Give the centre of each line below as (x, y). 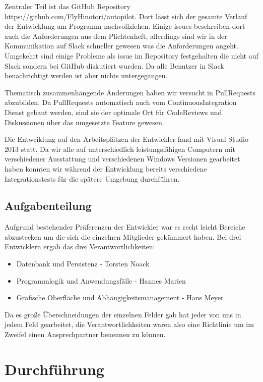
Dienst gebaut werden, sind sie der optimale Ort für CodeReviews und (113, 112)
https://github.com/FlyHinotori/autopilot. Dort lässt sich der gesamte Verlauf (126, 16)
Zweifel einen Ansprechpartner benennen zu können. (85, 334)
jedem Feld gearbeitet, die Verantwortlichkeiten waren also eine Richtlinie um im (129, 324)
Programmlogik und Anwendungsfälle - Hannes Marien (101, 280)
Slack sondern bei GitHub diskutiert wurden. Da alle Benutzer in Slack (114, 65)
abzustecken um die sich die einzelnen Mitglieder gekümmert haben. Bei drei (123, 236)
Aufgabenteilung (48, 206)
